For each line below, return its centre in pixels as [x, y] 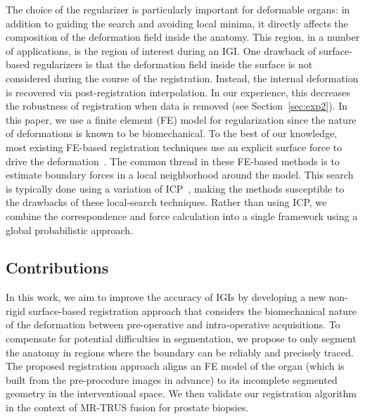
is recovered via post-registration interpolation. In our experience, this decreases [178, 92]
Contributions [57, 267]
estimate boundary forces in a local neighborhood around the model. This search [180, 175]
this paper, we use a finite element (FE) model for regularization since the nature [181, 119]
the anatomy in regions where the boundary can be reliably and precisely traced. [180, 352]
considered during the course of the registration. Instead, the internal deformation [182, 78]
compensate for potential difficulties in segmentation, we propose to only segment [181, 339]
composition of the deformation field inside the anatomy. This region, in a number [183, 37]
